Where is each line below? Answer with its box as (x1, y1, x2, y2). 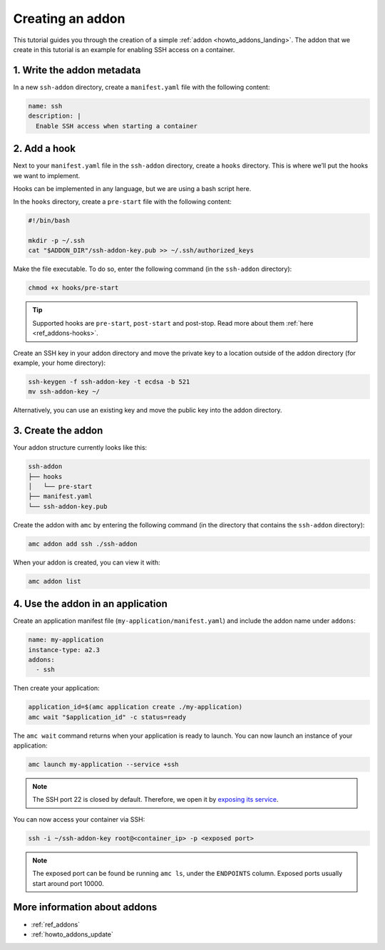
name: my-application (28, 636, 104, 644)
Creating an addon (13, 11, 125, 26)
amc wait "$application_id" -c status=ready (28, 713, 187, 721)
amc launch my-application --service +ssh (28, 760, 179, 769)
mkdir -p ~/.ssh (28, 237, 86, 245)
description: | (28, 112, 81, 120)
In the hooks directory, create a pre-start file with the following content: (13, 197, 232, 206)
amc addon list (28, 577, 81, 585)
